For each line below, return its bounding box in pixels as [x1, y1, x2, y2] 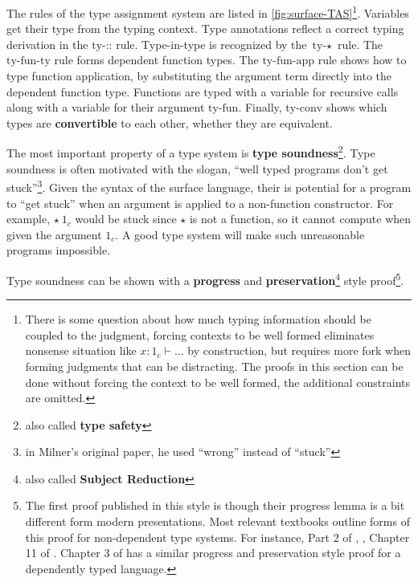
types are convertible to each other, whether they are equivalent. [6, 114, 333, 131]
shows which [326, 99, 387, 116]
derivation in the [6, 35, 88, 52]
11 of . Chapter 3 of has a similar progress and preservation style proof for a [25, 544, 401, 561]
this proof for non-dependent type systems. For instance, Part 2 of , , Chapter [25, 528, 410, 545]
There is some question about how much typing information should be [25, 311, 371, 328]
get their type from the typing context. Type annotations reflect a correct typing [6, 20, 404, 37]
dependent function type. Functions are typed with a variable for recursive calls [6, 83, 399, 100]
